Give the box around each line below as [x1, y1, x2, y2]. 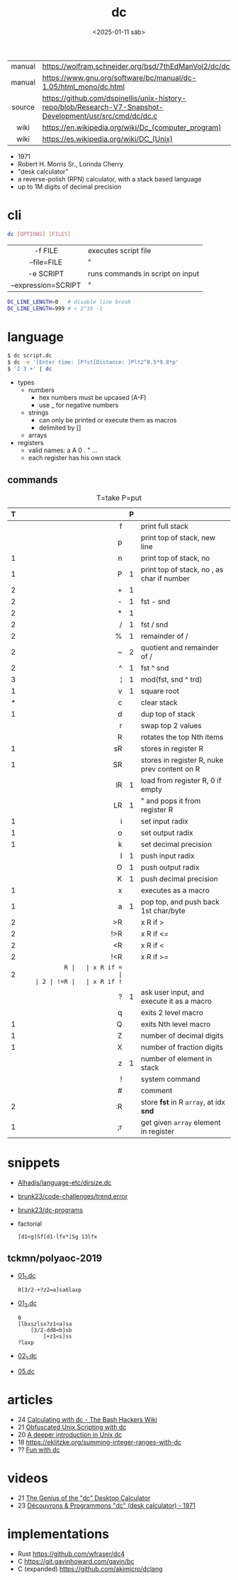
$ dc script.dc [7, 352, 52, 359]
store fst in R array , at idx [140, 1097, 225, 1106]
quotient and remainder [140, 642, 219, 652]
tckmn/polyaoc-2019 [7, 1253, 103, 1265]
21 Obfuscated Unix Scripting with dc [17, 1423, 127, 1431]
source [11, 102, 35, 112]
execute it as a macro [140, 996, 212, 1006]
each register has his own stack [28, 454, 122, 462]
